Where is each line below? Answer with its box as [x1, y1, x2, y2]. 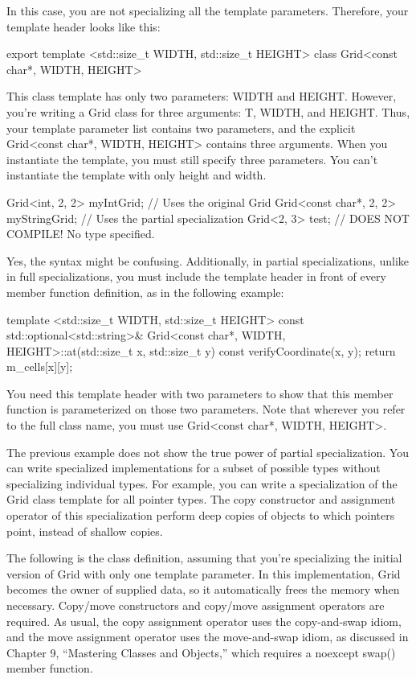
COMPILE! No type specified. [6, 225, 155, 242]
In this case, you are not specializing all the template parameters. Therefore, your [6, 2, 409, 19]
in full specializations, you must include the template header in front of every [6, 268, 386, 285]
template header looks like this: [6, 18, 161, 35]
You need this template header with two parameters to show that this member [6, 385, 394, 401]
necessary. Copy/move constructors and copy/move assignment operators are [6, 597, 385, 613]
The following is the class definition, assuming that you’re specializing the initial [6, 549, 402, 566]
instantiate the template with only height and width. [6, 167, 267, 183]
